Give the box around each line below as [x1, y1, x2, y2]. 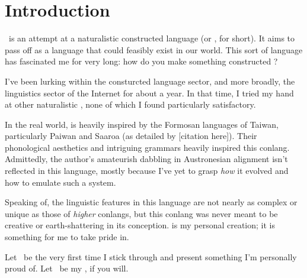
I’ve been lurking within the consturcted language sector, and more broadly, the [5, 75, 295, 87]
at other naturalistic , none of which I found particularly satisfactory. [5, 98, 256, 111]
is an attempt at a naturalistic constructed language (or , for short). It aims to [8, 32, 295, 44]
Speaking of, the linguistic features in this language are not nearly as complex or [5, 196, 298, 208]
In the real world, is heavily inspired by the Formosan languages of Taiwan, [5, 118, 279, 130]
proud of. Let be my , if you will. [5, 262, 129, 274]
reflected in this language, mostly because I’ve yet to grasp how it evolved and [5, 164, 289, 177]
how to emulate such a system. [5, 176, 116, 188]
